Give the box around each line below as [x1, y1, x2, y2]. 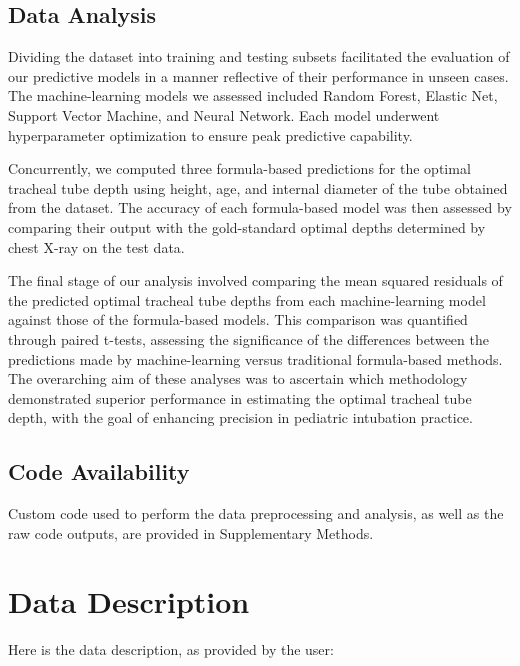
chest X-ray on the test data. [8, 236, 185, 257]
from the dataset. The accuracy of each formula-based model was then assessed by [8, 197, 512, 218]
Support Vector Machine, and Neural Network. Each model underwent [8, 104, 440, 125]
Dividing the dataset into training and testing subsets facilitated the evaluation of [8, 46, 510, 67]
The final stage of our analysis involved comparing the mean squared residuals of [8, 270, 503, 291]
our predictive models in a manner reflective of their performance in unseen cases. [8, 65, 509, 86]
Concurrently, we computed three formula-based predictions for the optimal [8, 158, 471, 179]
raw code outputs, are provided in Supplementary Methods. [8, 522, 374, 543]
